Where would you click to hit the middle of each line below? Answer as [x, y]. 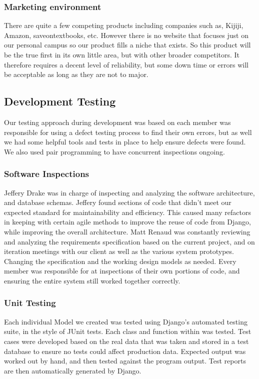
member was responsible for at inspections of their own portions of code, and [122, 271]
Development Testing [60, 101]
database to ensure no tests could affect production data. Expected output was [125, 351]
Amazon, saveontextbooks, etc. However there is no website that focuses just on [126, 35]
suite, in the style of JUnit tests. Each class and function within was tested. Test [128, 331]
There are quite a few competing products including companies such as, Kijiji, [124, 25]
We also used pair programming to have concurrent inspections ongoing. [114, 151]
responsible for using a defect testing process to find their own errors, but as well [128, 132]
